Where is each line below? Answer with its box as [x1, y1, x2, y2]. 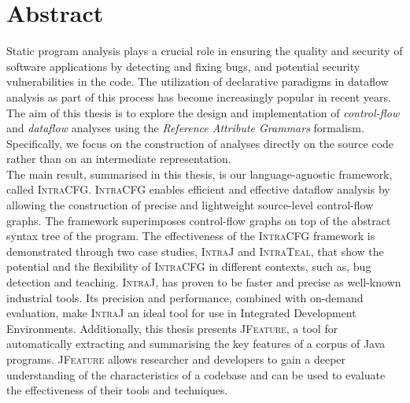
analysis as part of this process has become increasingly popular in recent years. [6, 88, 391, 105]
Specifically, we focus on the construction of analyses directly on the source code [6, 135, 394, 151]
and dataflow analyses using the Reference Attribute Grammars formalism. [6, 120, 364, 136]
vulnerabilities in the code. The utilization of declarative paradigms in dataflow [6, 73, 389, 90]
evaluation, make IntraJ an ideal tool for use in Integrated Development [6, 305, 356, 321]
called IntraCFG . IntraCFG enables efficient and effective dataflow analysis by [6, 181, 390, 198]
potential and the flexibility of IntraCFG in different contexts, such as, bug [6, 258, 371, 275]
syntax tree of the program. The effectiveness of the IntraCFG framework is [6, 227, 375, 244]
